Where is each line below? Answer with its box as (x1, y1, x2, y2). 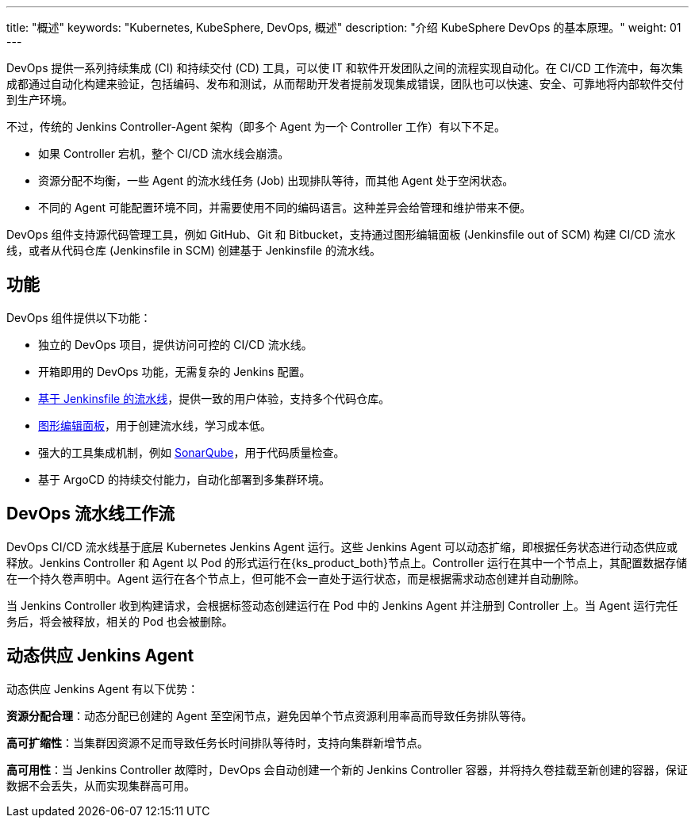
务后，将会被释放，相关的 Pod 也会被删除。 (6, 614, 233, 628)
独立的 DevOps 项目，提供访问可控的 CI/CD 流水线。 (38, 337, 313, 351)
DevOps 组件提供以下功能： (6, 310, 152, 324)
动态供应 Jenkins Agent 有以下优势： (6, 681, 199, 696)
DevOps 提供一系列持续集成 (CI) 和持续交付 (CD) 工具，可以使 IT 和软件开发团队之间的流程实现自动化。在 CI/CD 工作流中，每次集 (6, 61, 683, 75)
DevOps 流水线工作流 (6, 504, 175, 524)
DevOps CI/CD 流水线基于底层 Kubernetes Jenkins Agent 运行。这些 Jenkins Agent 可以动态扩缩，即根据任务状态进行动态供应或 (6, 539, 678, 554)
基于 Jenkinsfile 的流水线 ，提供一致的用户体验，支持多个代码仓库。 (38, 391, 390, 405)
